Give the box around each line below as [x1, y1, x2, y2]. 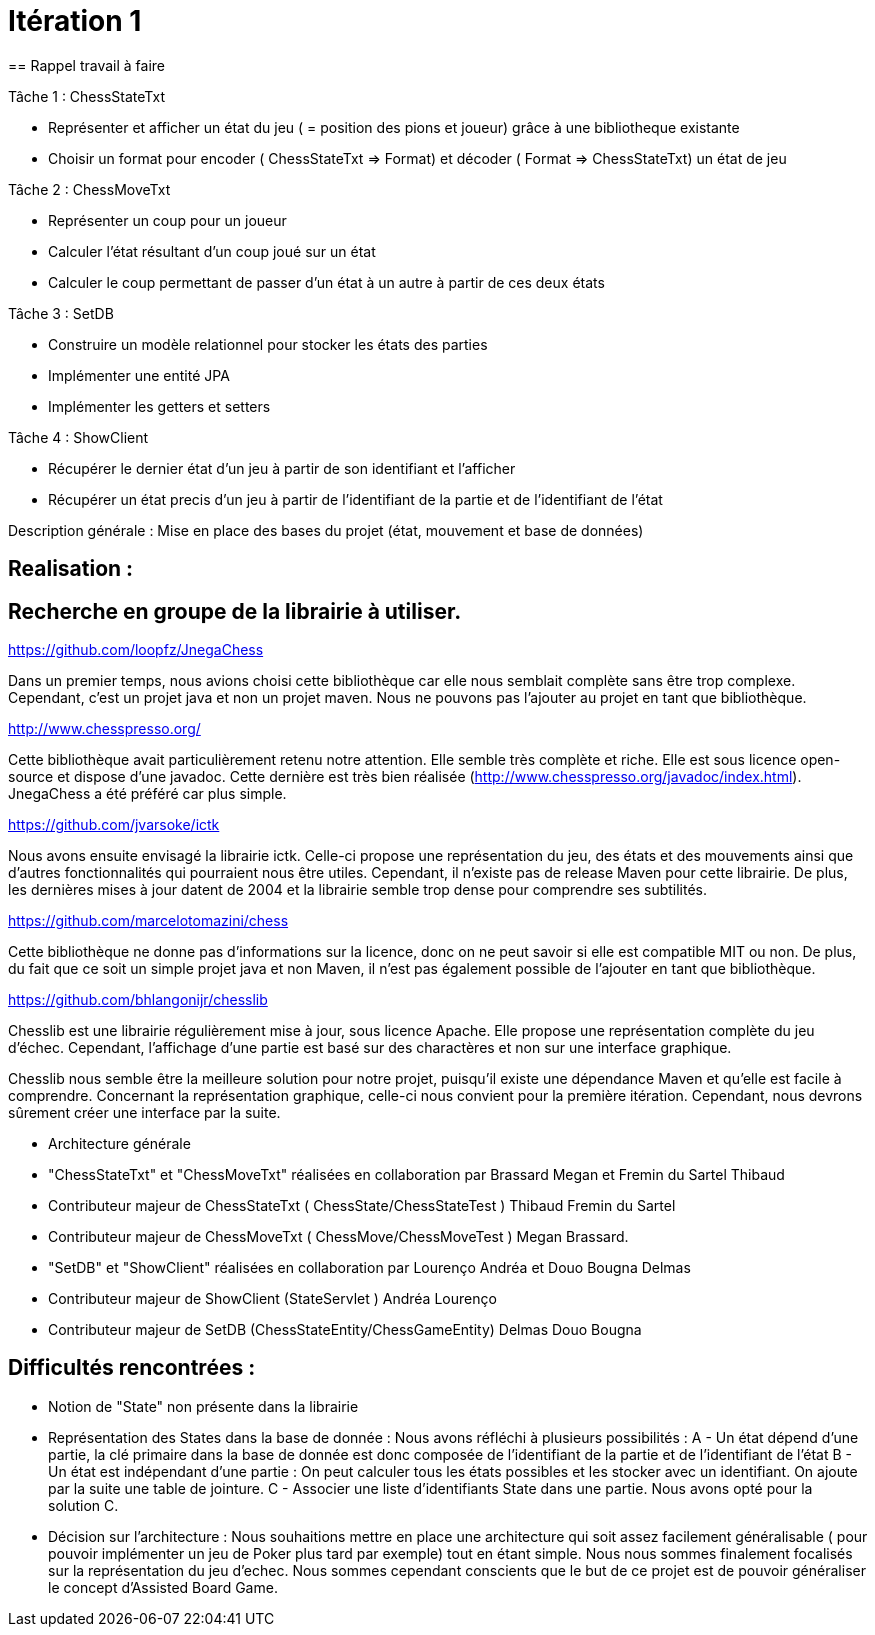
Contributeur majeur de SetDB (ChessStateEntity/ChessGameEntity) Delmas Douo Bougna [48, 1321, 642, 1339]
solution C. [48, 1496, 119, 1514]
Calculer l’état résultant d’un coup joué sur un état [48, 242, 376, 260]
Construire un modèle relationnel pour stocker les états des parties [48, 335, 488, 353]
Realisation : [8, 556, 134, 582]
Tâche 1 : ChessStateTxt [8, 87, 165, 105]
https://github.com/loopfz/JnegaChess [8, 641, 264, 659]
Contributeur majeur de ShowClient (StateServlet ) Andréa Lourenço [48, 1290, 497, 1308]
